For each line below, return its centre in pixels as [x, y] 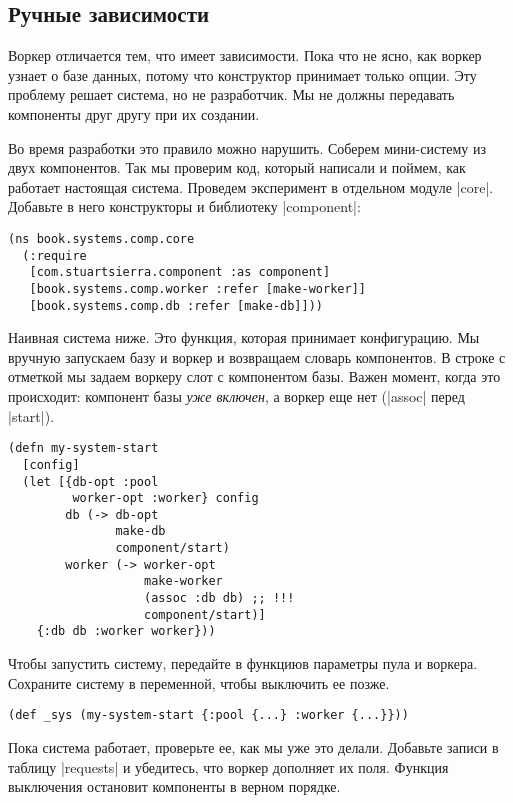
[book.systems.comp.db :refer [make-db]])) [176, 305]
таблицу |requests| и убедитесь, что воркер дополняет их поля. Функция [228, 766]
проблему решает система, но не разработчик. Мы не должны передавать [231, 94]
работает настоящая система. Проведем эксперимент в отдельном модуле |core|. [251, 186]
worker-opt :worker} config [165, 498]
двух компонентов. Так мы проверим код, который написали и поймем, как [237, 167]
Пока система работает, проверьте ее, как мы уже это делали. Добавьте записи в [253, 746]
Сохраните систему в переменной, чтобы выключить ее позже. [199, 682]
